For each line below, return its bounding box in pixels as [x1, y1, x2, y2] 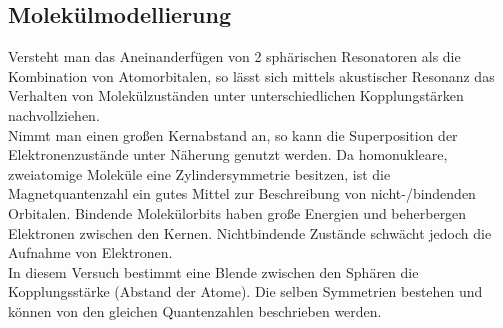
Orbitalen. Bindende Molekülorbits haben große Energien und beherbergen [8, 202, 467, 223]
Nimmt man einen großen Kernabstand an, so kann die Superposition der [8, 124, 458, 145]
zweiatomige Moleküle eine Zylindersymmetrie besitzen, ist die [8, 163, 391, 184]
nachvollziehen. [8, 104, 100, 125]
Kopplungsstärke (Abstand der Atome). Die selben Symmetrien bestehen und [8, 281, 483, 302]
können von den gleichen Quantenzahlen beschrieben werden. [8, 300, 382, 321]
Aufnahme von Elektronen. [8, 242, 173, 263]
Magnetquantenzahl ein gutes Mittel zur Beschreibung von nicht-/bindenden [8, 183, 476, 204]
